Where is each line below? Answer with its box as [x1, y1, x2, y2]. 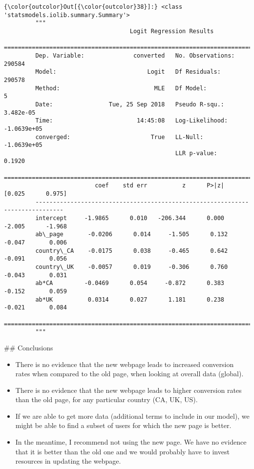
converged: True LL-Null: [35, 133, 204, 141]
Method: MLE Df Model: [35, 84, 207, 92]
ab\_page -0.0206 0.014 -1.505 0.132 [35, 231, 228, 238]
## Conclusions [4, 342, 53, 352]
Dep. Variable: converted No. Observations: [35, 52, 235, 59]
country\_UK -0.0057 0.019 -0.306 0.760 [35, 264, 228, 270]
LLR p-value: [175, 149, 217, 157]
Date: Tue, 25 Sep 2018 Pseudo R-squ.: [35, 101, 225, 108]
